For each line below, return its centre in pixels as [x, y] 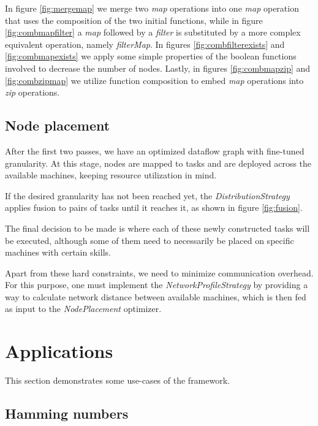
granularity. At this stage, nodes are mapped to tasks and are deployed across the [158, 163]
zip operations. [32, 92]
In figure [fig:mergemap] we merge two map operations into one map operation [152, 8]
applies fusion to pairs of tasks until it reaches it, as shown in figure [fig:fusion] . [154, 207]
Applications [59, 351]
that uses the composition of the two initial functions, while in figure [134, 20]
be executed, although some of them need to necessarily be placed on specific [150, 240]
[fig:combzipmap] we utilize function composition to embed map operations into [154, 80]
